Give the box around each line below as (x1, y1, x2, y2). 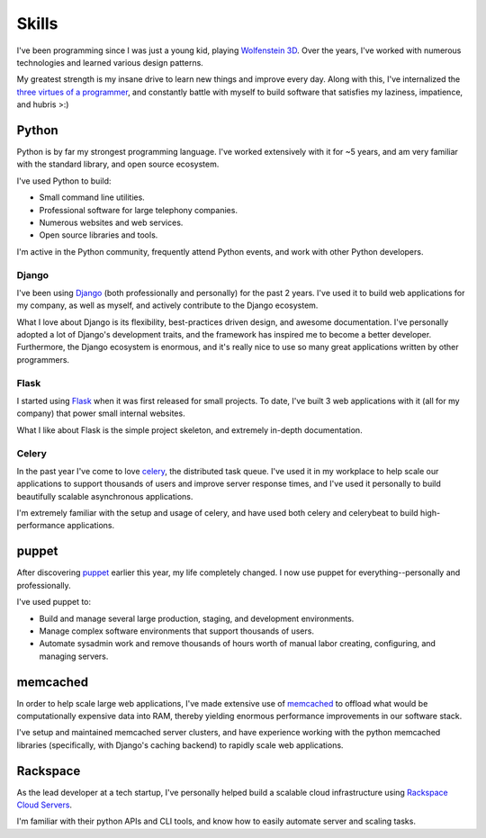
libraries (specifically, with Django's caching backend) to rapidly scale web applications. (16, 739, 344, 751)
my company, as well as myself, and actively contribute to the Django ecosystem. (16, 300, 319, 311)
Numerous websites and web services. (39, 217, 184, 228)
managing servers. (39, 651, 109, 662)
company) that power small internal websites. (16, 408, 185, 419)
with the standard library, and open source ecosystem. (16, 158, 220, 170)
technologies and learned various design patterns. (16, 57, 204, 68)
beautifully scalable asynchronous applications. (16, 491, 193, 501)
